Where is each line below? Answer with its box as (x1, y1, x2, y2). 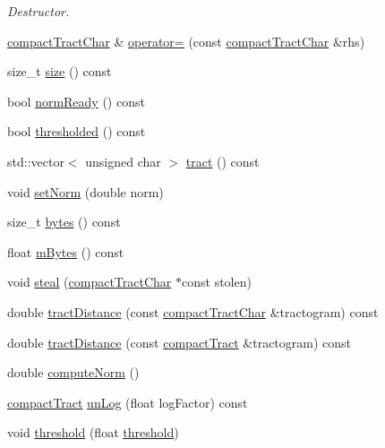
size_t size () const (7, 62, 112, 81)
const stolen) (182, 272, 252, 291)
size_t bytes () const (7, 212, 121, 231)
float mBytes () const (7, 242, 124, 261)
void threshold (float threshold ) (7, 423, 179, 442)
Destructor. (7, 2, 70, 20)
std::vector (7, 151, 64, 170)
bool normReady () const (7, 91, 145, 110)
